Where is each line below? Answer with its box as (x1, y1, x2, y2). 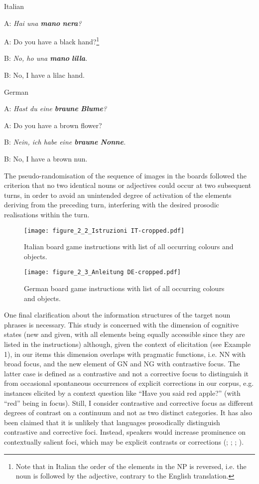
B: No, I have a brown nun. (4, 154, 88, 163)
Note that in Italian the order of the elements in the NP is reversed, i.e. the (15, 461, 247, 471)
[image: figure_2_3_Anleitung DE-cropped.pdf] (24, 269, 181, 276)
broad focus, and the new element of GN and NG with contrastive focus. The (4, 358, 240, 369)
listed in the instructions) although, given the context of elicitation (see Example (4, 339, 251, 349)
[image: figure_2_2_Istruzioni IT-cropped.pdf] (24, 227, 185, 234)
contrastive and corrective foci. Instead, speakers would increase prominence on (4, 427, 246, 437)
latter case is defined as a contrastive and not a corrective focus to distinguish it (4, 368, 249, 378)
